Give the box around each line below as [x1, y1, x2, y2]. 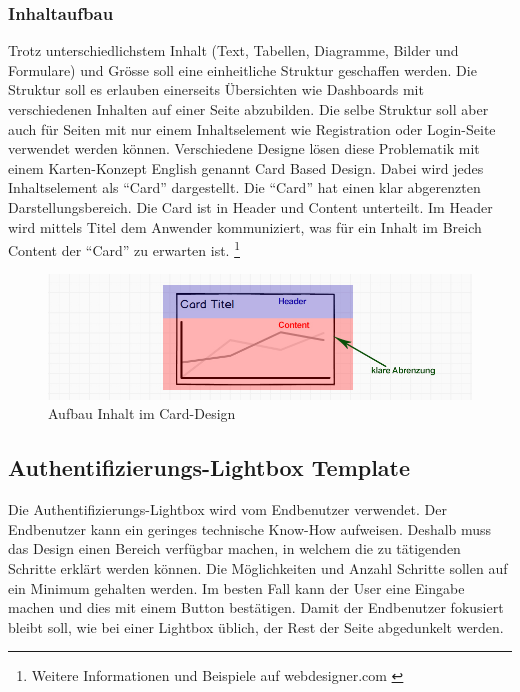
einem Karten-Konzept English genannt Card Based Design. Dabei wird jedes [8, 157, 484, 178]
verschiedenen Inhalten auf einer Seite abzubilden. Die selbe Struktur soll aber [8, 99, 489, 119]
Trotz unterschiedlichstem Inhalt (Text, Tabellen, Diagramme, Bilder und [8, 40, 459, 61]
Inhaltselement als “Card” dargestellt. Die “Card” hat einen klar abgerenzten [8, 177, 481, 198]
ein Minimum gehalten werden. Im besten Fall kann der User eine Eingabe [8, 577, 465, 598]
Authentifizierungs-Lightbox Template [8, 452, 411, 483]
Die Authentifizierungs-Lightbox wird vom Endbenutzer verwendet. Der [8, 499, 447, 520]
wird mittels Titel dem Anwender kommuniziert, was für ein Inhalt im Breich [8, 216, 482, 237]
